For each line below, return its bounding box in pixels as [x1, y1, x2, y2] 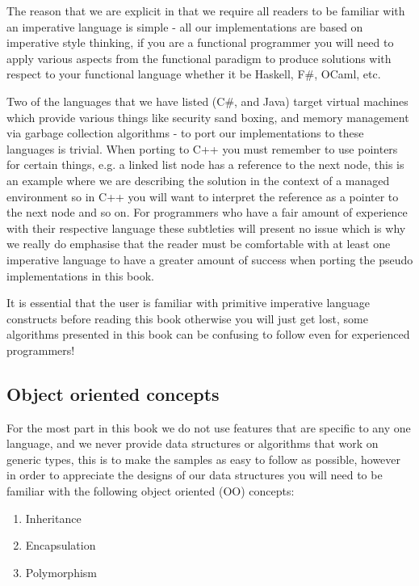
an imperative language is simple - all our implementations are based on [6, 18, 363, 35]
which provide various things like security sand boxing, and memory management [6, 108, 409, 125]
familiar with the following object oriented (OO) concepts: [6, 483, 295, 500]
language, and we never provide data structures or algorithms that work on [6, 435, 379, 452]
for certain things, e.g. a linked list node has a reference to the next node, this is [6, 156, 404, 173]
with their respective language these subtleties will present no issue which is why [6, 219, 406, 236]
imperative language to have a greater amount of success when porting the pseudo [6, 251, 413, 268]
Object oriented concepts [6, 381, 220, 406]
